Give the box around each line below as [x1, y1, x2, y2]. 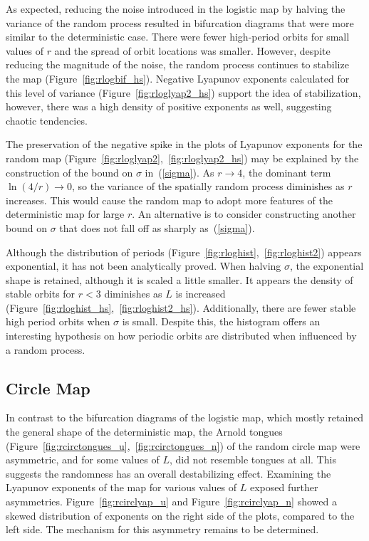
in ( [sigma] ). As [145, 164, 214, 179]
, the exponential [290, 258, 364, 273]
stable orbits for [6, 286, 76, 301]
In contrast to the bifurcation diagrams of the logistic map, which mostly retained [6, 410, 364, 425]
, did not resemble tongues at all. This [169, 452, 336, 467]
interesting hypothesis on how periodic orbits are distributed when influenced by [6, 328, 357, 343]
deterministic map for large [6, 206, 125, 221]
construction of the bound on [6, 164, 133, 179]
